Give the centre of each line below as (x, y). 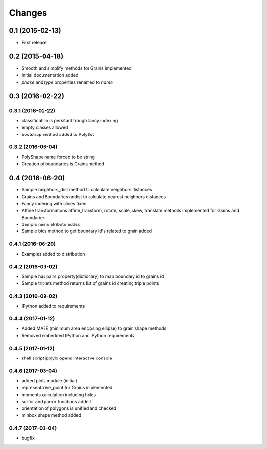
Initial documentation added (50, 75)
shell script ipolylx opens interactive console (67, 358)
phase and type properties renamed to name (67, 82)
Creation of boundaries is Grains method (63, 164)
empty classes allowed (45, 127)
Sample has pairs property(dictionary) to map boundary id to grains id (93, 276)
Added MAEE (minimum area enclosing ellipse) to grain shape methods (94, 328)
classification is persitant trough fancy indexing (70, 120)
